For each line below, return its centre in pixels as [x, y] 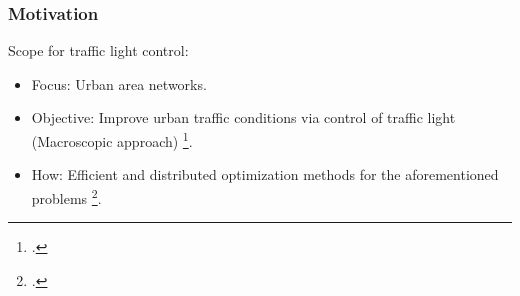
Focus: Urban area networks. [119, 83]
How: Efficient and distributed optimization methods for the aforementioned [265, 174]
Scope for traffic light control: [98, 50]
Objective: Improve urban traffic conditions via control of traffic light [243, 117]
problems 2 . [66, 196]
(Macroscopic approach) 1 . [112, 139]
